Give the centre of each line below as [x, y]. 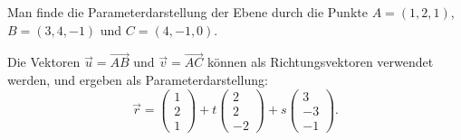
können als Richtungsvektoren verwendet [320, 62]
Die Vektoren [44, 62]
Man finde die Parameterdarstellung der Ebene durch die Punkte [187, 12]
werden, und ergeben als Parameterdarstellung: [138, 79]
